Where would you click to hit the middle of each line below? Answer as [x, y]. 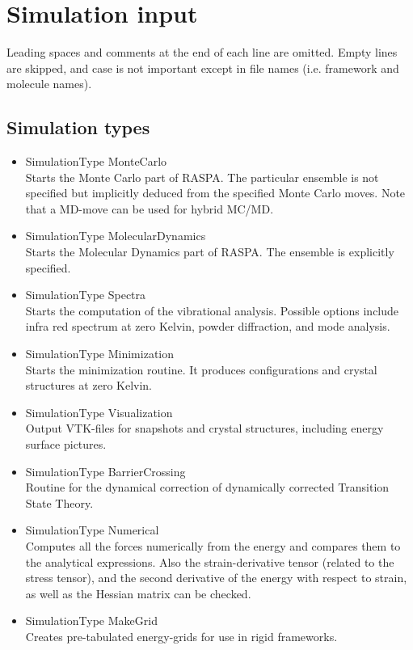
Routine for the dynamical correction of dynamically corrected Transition [207, 487]
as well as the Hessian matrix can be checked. [138, 593]
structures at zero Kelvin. [89, 385]
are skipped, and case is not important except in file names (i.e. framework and [203, 68]
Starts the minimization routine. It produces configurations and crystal [201, 369]
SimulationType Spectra [86, 295]
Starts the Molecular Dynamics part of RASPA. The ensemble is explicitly [210, 252]
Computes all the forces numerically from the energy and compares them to [213, 545]
